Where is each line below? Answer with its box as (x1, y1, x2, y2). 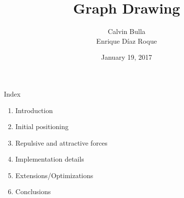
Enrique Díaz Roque (96, 35, 157, 46)
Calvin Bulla (108, 26, 146, 36)
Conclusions (15, 186, 51, 197)
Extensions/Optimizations (15, 170, 93, 180)
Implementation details (15, 154, 84, 164)
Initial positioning (15, 121, 69, 132)
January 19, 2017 (101, 52, 152, 62)
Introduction (15, 105, 53, 115)
